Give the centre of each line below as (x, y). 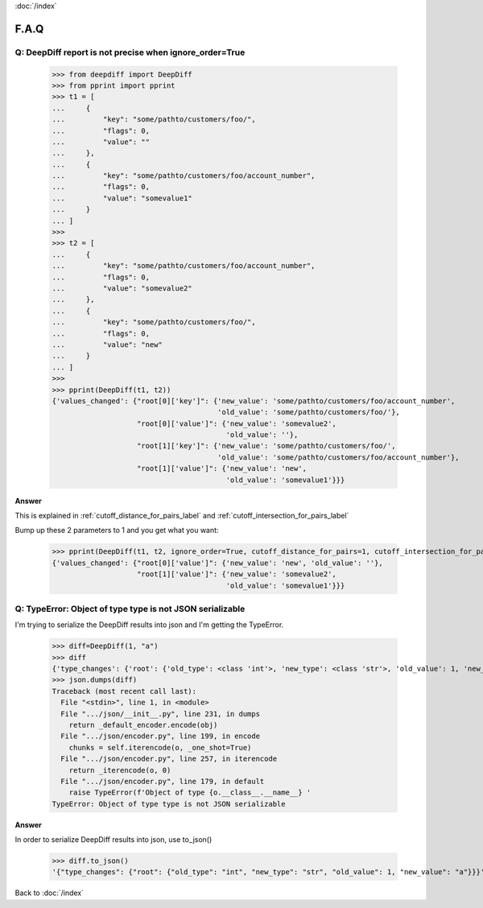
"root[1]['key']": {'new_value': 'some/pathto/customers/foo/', (266, 446)
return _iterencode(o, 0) (120, 770)
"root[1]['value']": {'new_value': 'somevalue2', (237, 574)
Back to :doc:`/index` (50, 893)
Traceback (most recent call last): (124, 691)
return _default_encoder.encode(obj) (143, 725)
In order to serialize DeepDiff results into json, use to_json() (114, 840)
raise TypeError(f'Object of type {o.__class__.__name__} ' (190, 792)
